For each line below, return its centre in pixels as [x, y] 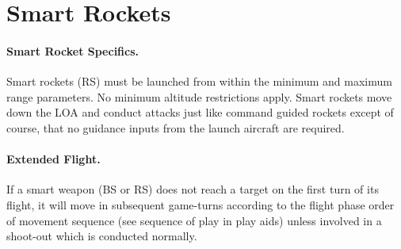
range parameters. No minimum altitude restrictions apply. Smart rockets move [199, 96]
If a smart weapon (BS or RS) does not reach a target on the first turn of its [193, 189]
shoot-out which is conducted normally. [102, 236]
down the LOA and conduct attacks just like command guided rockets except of [200, 112]
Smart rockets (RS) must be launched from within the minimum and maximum [199, 81]
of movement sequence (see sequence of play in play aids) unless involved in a [194, 220]
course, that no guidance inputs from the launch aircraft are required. [176, 127]
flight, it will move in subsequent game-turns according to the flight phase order [200, 204]
